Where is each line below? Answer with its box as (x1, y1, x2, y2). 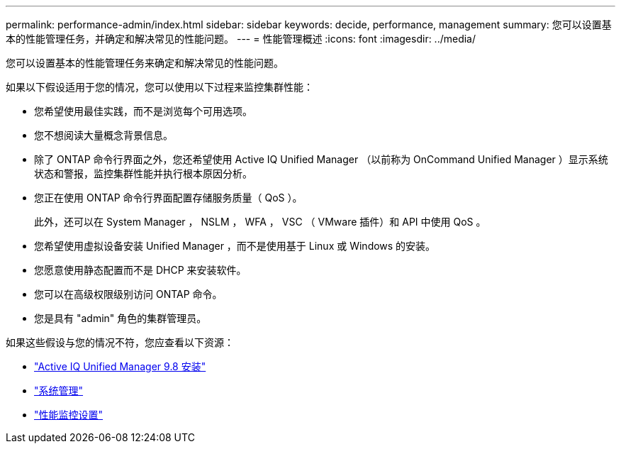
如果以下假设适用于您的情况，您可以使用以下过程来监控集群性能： (6, 81, 313, 93)
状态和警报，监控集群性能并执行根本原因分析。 (34, 167, 252, 179)
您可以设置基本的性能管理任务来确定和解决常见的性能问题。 (6, 57, 284, 69)
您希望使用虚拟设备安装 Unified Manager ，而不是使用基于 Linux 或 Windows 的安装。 (34, 240, 436, 252)
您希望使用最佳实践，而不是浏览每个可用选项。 (34, 105, 252, 117)
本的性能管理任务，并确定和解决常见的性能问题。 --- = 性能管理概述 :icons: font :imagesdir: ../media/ (6, 33, 476, 45)
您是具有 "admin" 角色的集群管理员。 (34, 312, 207, 324)
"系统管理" (34, 384, 84, 397)
